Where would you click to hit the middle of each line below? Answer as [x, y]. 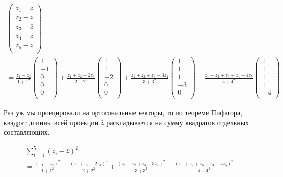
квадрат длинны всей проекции [51, 122]
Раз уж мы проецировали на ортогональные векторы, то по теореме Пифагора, [123, 112]
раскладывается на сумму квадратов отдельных [178, 122]
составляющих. [27, 132]
